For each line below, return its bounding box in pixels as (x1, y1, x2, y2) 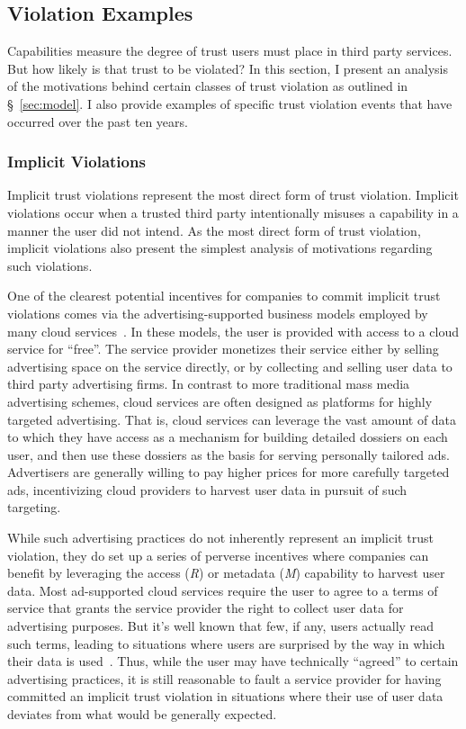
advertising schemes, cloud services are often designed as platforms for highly (7, 391, 433, 410)
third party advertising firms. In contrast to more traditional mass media (7, 374, 410, 393)
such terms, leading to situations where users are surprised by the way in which (7, 634, 445, 652)
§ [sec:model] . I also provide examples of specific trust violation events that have (7, 94, 453, 112)
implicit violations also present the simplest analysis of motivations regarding (7, 238, 433, 257)
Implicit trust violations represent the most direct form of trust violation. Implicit (7, 185, 459, 204)
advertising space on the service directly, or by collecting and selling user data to (7, 356, 453, 375)
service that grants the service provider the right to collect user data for (7, 598, 404, 617)
